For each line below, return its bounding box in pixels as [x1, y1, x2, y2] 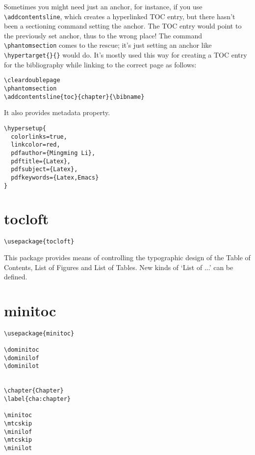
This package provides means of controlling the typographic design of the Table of [4, 252, 251, 262]
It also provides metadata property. [4, 107, 110, 118]
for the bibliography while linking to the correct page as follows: [4, 59, 197, 69]
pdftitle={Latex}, [11, 157, 71, 165]
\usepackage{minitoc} [4, 330, 75, 337]
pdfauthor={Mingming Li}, [11, 149, 96, 156]
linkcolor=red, [11, 141, 60, 149]
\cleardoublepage [4, 77, 60, 84]
